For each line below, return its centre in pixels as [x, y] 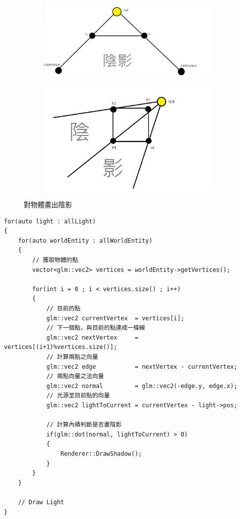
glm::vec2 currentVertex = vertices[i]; [115, 318]
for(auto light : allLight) [50, 221]
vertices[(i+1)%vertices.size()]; [61, 347]
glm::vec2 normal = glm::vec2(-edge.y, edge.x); [142, 386]
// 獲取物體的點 [55, 260]
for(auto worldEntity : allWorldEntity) [85, 240]
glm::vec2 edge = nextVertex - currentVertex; [142, 367]
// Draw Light [41, 502]
